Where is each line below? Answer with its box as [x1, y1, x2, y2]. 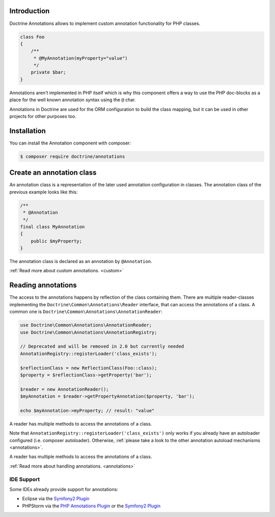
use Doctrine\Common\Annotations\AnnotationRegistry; [20, 329, 157, 335]
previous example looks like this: [9, 189, 78, 195]
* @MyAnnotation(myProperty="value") [33, 55, 128, 61]
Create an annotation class [9, 168, 97, 177]
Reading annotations [9, 281, 77, 290]
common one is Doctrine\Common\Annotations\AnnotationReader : [9, 308, 162, 315]
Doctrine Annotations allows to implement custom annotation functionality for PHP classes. [9, 20, 201, 26]
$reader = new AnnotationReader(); [20, 386, 109, 392]
